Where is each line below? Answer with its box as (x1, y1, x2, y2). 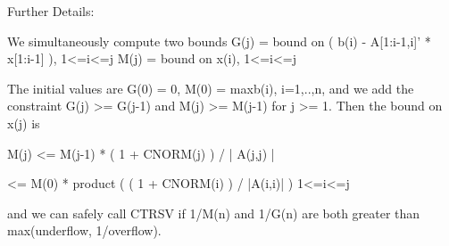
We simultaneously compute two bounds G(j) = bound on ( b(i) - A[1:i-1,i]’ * (7, 31, 431, 50)
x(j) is (7, 113, 40, 132)
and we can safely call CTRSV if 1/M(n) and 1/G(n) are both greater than (7, 203, 420, 222)
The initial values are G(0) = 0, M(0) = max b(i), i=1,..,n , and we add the (7, 78, 414, 97)
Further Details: (7, 2, 95, 20)
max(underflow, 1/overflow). (7, 221, 162, 240)
